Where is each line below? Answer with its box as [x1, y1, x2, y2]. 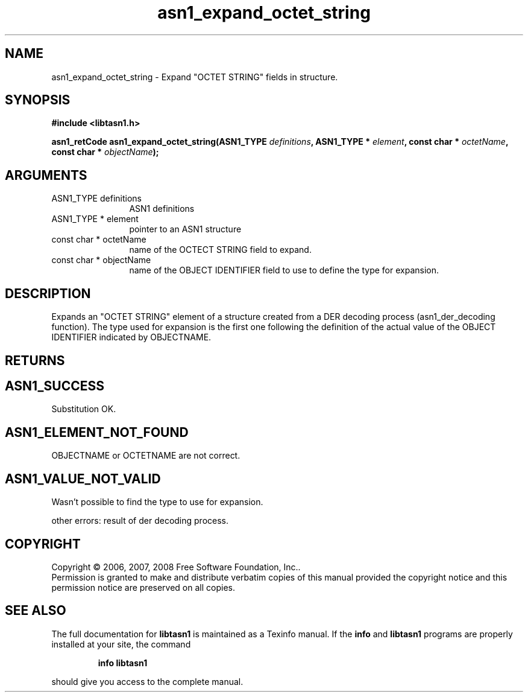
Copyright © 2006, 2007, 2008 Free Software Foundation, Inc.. [51, 561, 301, 572]
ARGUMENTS [5, 167, 87, 183]
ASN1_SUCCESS [5, 378, 104, 393]
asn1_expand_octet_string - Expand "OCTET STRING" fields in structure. [51, 71, 338, 82]
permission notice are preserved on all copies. [51, 582, 235, 593]
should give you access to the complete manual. [51, 676, 244, 687]
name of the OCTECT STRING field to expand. [129, 244, 312, 255]
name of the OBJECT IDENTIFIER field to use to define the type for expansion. [129, 265, 439, 276]
